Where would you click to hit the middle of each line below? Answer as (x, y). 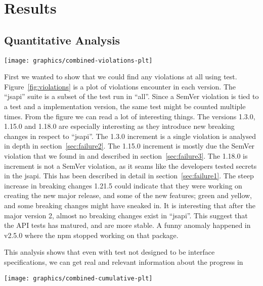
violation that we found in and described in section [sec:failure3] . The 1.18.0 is (126, 155)
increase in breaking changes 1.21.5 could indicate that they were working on (123, 185)
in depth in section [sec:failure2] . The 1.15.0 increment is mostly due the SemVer (129, 146)
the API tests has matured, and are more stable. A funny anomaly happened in (127, 225)
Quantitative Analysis (62, 40)
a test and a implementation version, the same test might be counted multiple (125, 106)
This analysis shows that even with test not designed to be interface (109, 252)
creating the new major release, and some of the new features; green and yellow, (128, 195)
